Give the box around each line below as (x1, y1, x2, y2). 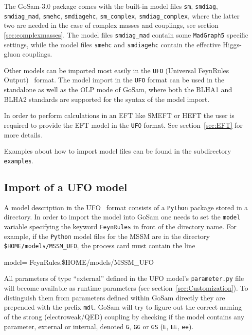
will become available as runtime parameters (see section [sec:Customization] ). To (4, 283, 248, 293)
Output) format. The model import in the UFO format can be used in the (4, 75, 224, 85)
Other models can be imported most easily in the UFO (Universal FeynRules (4, 65, 229, 75)
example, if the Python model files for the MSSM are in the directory (4, 231, 210, 241)
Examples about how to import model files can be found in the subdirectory (4, 146, 231, 156)
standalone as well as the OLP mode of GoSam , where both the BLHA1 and (4, 84, 232, 95)
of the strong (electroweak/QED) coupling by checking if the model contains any (4, 311, 245, 321)
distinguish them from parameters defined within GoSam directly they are (4, 292, 225, 302)
